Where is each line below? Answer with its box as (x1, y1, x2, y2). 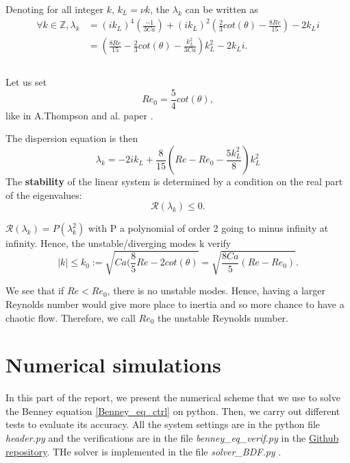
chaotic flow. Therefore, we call (5, 310, 136, 324)
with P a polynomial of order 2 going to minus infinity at (88, 221, 329, 235)
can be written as (185, 2, 258, 16)
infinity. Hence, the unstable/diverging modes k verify (5, 236, 232, 250)
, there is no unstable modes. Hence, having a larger (107, 283, 326, 298)
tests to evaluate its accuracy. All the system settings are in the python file (5, 417, 321, 431)
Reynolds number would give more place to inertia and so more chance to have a (5, 296, 345, 311)
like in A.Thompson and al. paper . (5, 108, 153, 122)
